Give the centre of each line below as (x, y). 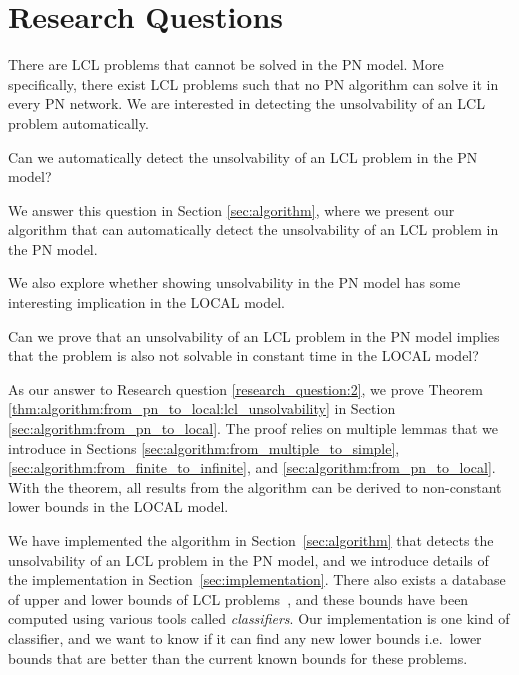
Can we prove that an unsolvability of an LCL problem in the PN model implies (254, 335)
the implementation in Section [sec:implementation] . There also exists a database (257, 579)
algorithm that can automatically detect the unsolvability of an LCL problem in (253, 229)
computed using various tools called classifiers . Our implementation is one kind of (259, 618)
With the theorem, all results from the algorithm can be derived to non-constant (255, 486)
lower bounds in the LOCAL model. (118, 506)
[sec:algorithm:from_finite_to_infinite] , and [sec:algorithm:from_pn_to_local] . (252, 467)
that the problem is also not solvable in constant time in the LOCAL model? (243, 355)
